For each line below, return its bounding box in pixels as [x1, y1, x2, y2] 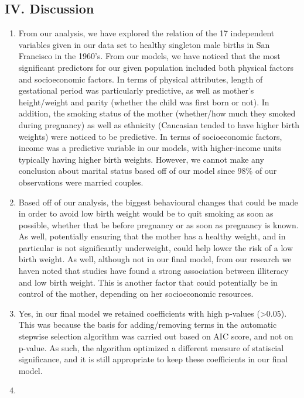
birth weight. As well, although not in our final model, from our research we [18, 253, 292, 265]
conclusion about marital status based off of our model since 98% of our [18, 164, 277, 177]
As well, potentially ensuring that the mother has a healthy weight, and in [18, 230, 286, 242]
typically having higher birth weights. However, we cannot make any [18, 153, 264, 165]
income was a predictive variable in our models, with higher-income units [18, 142, 281, 154]
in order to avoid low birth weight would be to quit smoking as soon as [18, 207, 274, 219]
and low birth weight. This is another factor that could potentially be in [18, 276, 278, 288]
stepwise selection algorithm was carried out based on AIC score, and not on [18, 330, 293, 342]
